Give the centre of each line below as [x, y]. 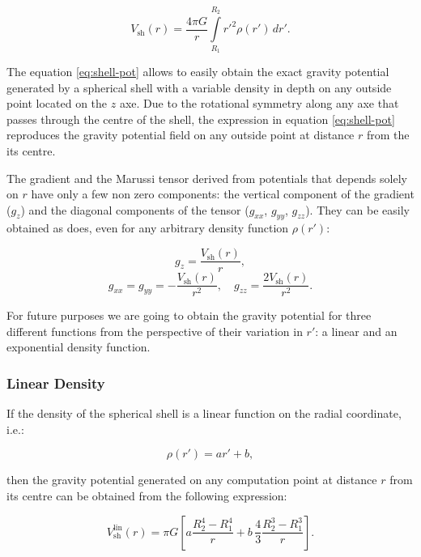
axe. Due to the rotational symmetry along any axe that [259, 103]
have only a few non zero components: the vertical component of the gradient [223, 194]
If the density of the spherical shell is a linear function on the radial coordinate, [204, 413]
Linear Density [56, 383]
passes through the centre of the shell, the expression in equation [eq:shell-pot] [201, 119]
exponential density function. [79, 347]
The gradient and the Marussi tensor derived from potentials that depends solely [207, 178]
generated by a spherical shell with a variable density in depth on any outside [199, 87]
